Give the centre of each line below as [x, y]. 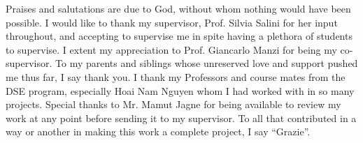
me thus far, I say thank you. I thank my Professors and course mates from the [176, 76]
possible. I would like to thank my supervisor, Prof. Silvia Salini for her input [172, 22]
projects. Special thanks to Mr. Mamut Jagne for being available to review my [173, 104]
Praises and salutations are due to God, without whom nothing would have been [178, 8]
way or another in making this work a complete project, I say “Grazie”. [158, 131]
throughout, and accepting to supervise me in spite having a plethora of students [179, 36]
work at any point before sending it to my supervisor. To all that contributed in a [181, 118]
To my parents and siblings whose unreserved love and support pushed [207, 63]
